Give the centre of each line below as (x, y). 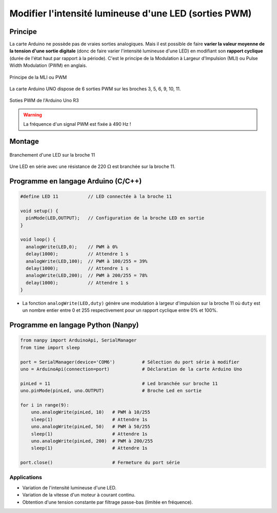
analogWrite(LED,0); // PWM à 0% (72, 247)
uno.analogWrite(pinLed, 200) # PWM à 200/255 (92, 441)
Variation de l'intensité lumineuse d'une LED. (69, 487)
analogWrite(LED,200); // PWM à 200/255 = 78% (87, 275)
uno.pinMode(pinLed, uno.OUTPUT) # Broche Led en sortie (111, 391)
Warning (33, 115)
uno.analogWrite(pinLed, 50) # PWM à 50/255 (91, 427)
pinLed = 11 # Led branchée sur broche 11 (119, 383)
